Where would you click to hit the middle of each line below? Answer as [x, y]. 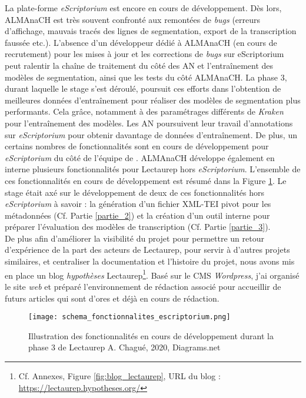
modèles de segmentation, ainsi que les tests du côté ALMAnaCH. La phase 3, [146, 77]
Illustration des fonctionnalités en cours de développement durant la [151, 335]
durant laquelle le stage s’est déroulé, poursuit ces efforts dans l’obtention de [143, 88]
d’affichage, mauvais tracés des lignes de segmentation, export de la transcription [151, 31]
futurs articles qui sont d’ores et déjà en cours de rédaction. [112, 298]
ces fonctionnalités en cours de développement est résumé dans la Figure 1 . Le [146, 180]
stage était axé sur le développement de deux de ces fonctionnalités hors [135, 192]
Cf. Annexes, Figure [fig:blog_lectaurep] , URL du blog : [119, 375]
